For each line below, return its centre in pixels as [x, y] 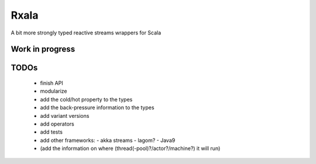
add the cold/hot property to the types [86, 99]
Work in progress [43, 49]
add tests [51, 132]
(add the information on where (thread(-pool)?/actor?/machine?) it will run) [130, 148]
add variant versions [65, 116]
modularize [54, 91]
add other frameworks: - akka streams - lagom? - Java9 [108, 140]
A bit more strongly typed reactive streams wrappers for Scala [86, 33]
